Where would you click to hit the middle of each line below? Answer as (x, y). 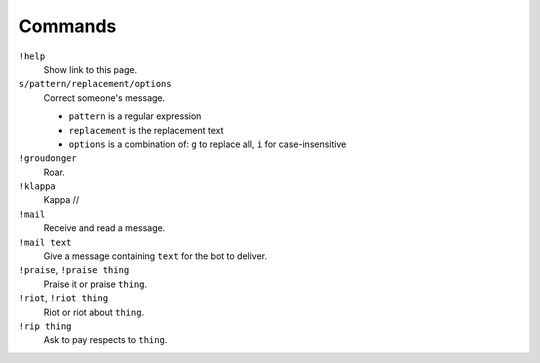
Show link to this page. (90, 69)
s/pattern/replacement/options (95, 84)
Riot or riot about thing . (94, 312)
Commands (67, 26)
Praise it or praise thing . (95, 284)
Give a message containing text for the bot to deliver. (155, 256)
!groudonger (47, 158)
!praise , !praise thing (74, 270)
